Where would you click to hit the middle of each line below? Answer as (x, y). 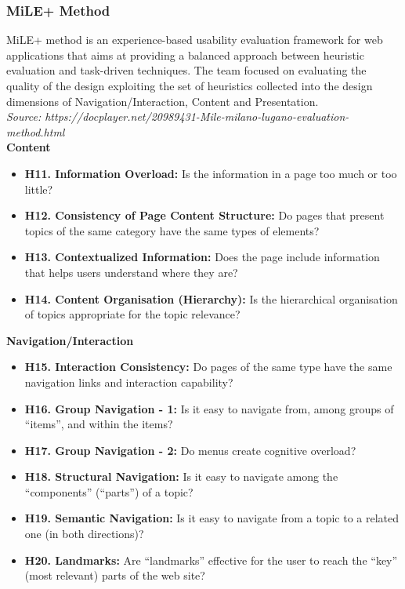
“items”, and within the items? (99, 424)
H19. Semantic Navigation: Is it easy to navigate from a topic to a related (212, 518)
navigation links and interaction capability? (129, 382)
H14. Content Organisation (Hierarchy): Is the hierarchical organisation (211, 298)
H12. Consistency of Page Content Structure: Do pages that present (204, 215)
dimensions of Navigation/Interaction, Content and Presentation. (163, 101)
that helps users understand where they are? (131, 272)
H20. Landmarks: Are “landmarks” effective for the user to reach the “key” (211, 560)
